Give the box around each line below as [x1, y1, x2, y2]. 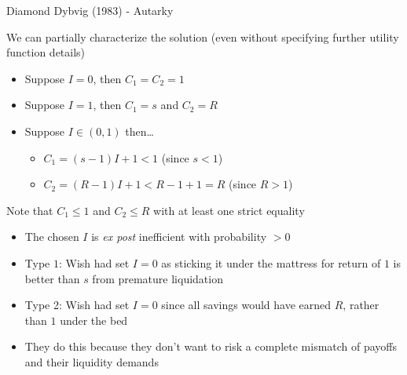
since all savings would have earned [161, 297, 332, 313]
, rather [343, 297, 379, 313]
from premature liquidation [92, 270, 223, 286]
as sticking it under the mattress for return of [161, 254, 381, 271]
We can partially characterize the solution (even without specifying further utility [6, 28, 399, 45]
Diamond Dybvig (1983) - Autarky [6, 2, 174, 18]
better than [24, 270, 80, 286]
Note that [6, 202, 53, 218]
